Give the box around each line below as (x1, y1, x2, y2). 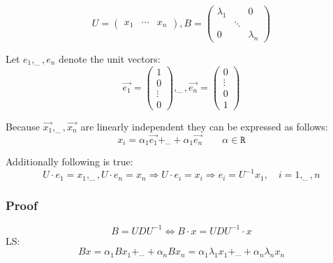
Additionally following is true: (6, 154, 133, 169)
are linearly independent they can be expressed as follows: (80, 119, 328, 133)
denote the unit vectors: (59, 51, 161, 66)
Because (6, 119, 40, 133)
